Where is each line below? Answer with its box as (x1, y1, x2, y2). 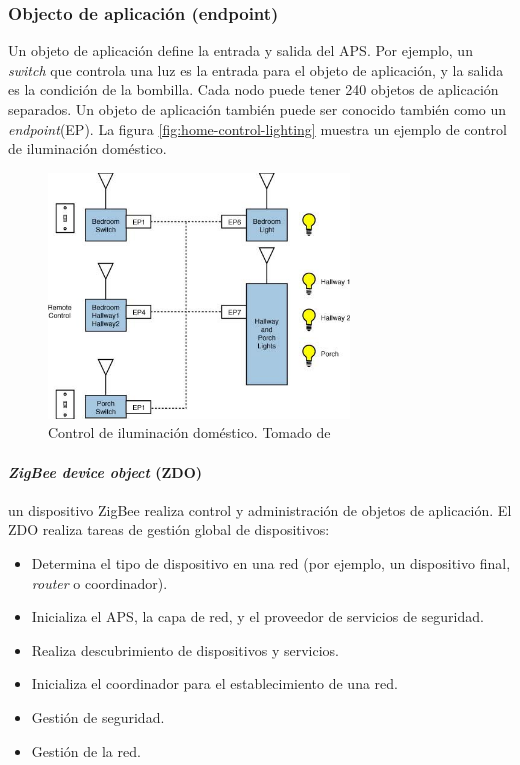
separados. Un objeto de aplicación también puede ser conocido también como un (8, 99, 507, 119)
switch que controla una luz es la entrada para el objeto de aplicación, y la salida (8, 59, 504, 80)
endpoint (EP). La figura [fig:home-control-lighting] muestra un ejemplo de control (8, 118, 507, 139)
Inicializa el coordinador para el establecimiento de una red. (31, 673, 398, 694)
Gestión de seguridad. (31, 707, 165, 728)
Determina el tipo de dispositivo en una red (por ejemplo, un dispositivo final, (31, 553, 511, 574)
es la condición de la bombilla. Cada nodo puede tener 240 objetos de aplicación (8, 79, 499, 100)
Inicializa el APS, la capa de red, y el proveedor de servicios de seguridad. (31, 606, 484, 627)
